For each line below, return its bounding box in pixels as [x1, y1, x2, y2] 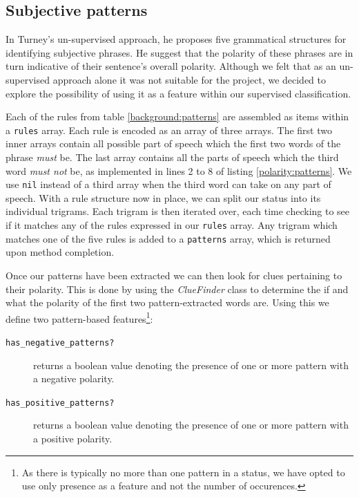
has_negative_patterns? [6, 337, 115, 348]
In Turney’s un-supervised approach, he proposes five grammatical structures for [6, 32, 347, 46]
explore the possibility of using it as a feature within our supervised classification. [6, 86, 351, 100]
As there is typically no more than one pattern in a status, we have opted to [21, 465, 345, 479]
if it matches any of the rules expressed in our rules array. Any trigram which [6, 218, 338, 232]
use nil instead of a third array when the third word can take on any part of [6, 177, 331, 191]
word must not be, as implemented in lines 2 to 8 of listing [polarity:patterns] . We [6, 163, 352, 178]
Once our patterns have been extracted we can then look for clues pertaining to [6, 268, 342, 282]
